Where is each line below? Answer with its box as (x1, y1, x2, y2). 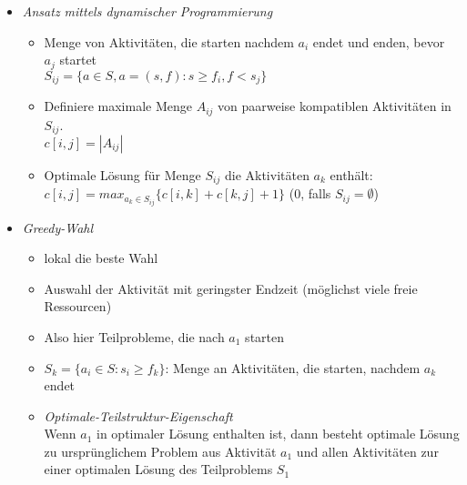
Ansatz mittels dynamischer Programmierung (22, 2, 273, 20)
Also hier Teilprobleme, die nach (44, 327, 225, 346)
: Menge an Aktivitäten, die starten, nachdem (165, 358, 421, 377)
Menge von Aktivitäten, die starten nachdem (44, 32, 294, 51)
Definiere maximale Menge (44, 96, 192, 116)
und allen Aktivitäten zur (296, 441, 439, 460)
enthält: (330, 166, 373, 184)
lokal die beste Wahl (44, 248, 158, 268)
